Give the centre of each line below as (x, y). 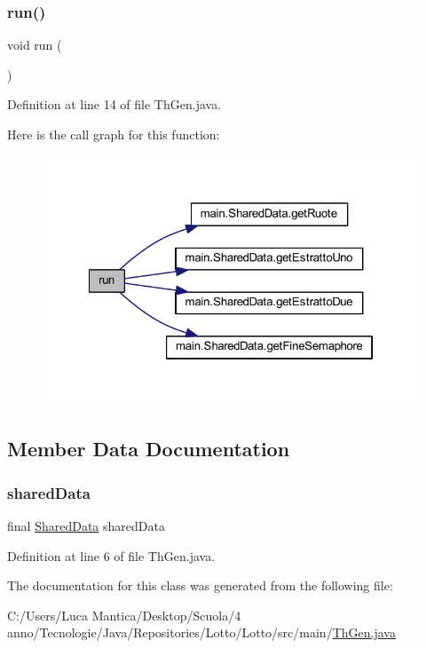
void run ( (35, 45)
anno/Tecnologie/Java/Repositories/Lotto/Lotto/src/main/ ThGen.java (201, 632)
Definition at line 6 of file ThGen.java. (111, 555)
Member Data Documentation (149, 449)
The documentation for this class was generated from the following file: (200, 585)
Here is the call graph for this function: (114, 134)
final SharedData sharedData (86, 526)
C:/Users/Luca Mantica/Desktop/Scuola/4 (124, 615)
